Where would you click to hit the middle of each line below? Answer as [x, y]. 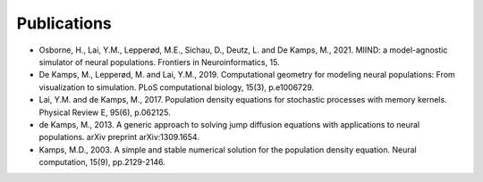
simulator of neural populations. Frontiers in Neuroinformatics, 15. [160, 62]
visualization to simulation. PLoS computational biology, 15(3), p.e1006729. [177, 87]
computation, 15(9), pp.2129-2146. [102, 162]
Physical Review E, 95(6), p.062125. [105, 112]
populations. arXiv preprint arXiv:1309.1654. [119, 137]
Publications [64, 23]
